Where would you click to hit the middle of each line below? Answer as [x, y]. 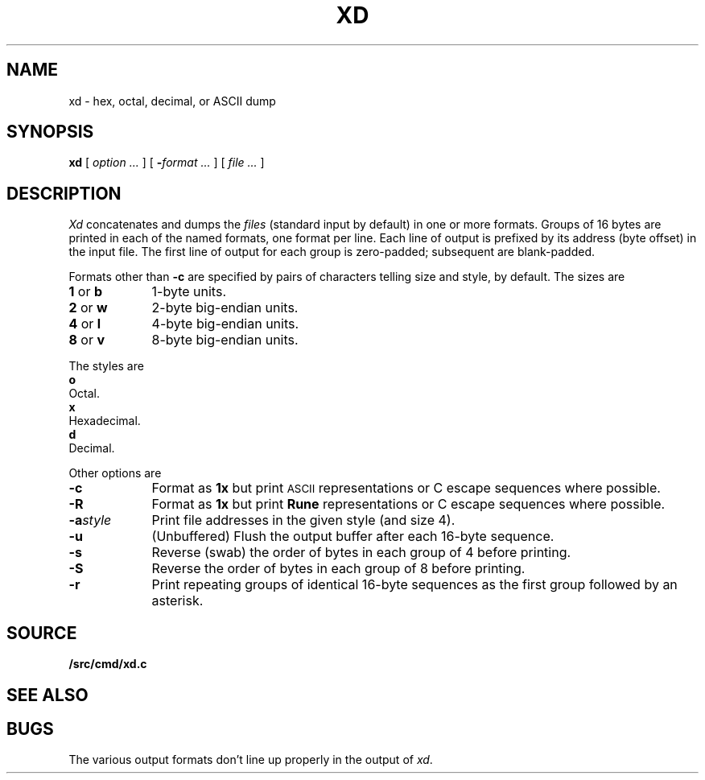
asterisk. [177, 601]
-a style [90, 520]
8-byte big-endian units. [225, 340]
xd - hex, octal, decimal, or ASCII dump [172, 101]
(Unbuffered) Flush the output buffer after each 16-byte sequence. [353, 537]
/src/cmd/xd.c [108, 664]
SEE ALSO [47, 695]
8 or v [87, 340]
